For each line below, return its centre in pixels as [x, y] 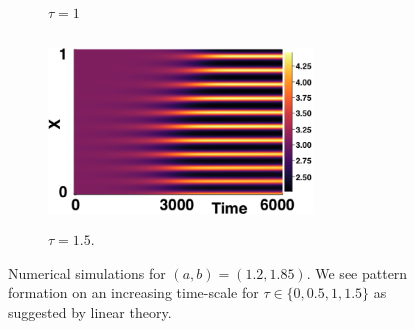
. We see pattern [357, 272]
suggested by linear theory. [90, 311]
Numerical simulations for [87, 272]
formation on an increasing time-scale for [133, 292]
